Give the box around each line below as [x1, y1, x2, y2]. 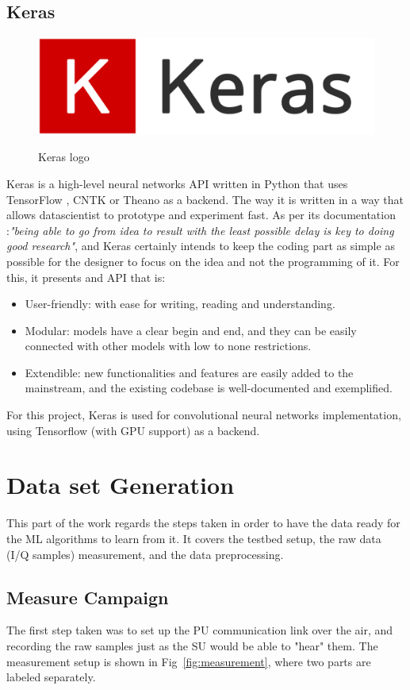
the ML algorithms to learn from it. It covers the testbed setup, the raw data [6, 530, 381, 546]
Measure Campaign [6, 584, 169, 609]
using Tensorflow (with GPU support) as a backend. [6, 422, 260, 438]
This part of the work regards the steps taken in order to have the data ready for [6, 515, 400, 531]
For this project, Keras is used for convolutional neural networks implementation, [6, 407, 401, 423]
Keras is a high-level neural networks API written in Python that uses [6, 175, 348, 191]
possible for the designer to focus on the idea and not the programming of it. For [6, 252, 400, 269]
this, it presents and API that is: [6, 268, 166, 285]
